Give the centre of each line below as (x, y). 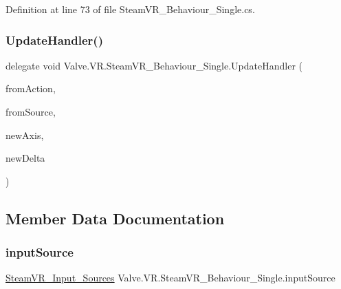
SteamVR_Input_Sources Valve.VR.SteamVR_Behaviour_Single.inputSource (170, 278)
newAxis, (25, 135)
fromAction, (31, 88)
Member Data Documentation (115, 218)
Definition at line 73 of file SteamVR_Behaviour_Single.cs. (130, 9)
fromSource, (31, 111)
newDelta (25, 158)
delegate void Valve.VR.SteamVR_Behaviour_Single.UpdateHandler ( (154, 65)
